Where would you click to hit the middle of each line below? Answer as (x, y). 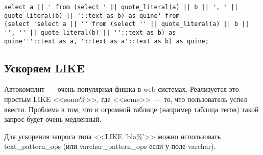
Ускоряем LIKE (44, 68)
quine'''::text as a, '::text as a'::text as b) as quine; (106, 41)
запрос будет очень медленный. (53, 119)
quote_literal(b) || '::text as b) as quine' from (92, 16)
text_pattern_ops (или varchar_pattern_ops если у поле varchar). (110, 146)
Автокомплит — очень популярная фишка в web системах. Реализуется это (122, 89)
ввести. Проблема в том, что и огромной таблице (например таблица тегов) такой (131, 109)
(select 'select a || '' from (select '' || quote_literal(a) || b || (127, 24)
